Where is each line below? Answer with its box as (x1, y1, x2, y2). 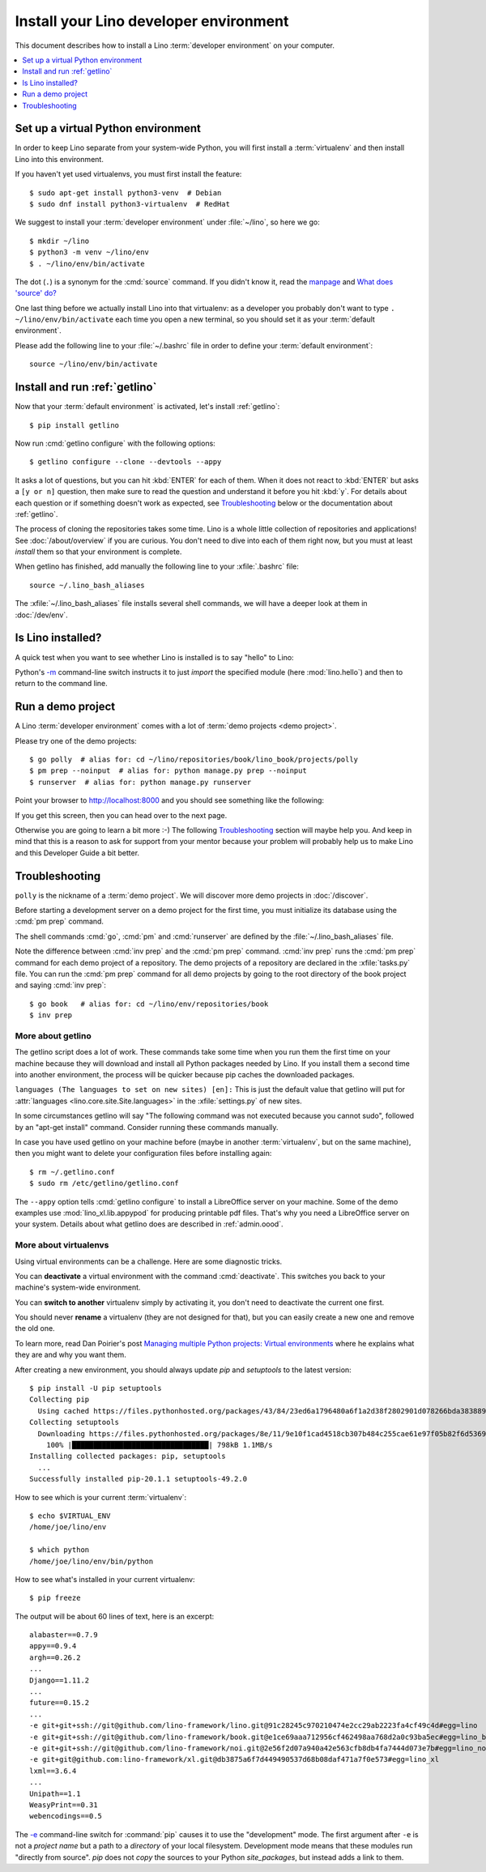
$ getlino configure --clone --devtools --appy (29, 458, 222, 467)
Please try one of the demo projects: (15, 736, 137, 745)
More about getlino (15, 1030, 92, 1041)
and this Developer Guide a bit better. (15, 847, 140, 858)
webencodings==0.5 (29, 1811, 103, 1821)
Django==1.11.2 (29, 1675, 90, 1685)
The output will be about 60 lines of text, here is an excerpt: (15, 1611, 215, 1621)
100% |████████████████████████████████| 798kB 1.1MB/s (45, 1440, 273, 1449)
